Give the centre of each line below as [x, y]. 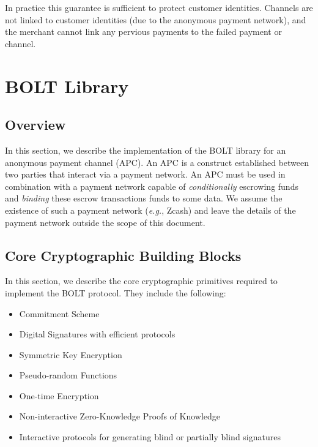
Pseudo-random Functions [68, 375]
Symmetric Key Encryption [71, 354]
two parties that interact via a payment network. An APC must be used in [145, 174]
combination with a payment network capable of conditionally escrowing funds [152, 186]
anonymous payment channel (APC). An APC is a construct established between [157, 162]
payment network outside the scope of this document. [105, 222]
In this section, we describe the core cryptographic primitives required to [141, 281]
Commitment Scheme [59, 313]
